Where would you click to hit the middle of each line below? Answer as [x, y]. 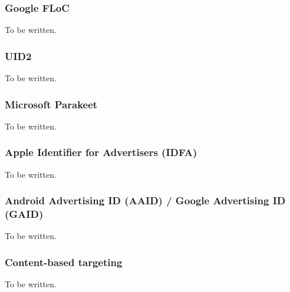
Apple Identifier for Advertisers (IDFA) [101, 152]
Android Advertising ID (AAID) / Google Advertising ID [145, 200]
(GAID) [24, 214]
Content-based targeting [64, 262]
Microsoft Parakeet [51, 104]
